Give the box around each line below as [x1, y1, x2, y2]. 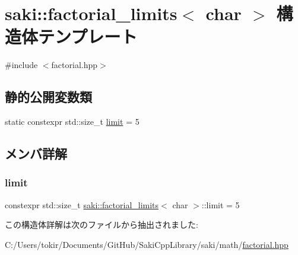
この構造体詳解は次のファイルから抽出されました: [5, 218, 198, 231]
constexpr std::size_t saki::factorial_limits [5, 198, 159, 211]
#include [5, 59, 38, 71]
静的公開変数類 [5, 88, 92, 106]
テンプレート [38, 24, 138, 49]
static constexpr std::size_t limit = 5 [5, 115, 140, 128]
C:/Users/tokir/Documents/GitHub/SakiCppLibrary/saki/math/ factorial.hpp [5, 238, 289, 250]
